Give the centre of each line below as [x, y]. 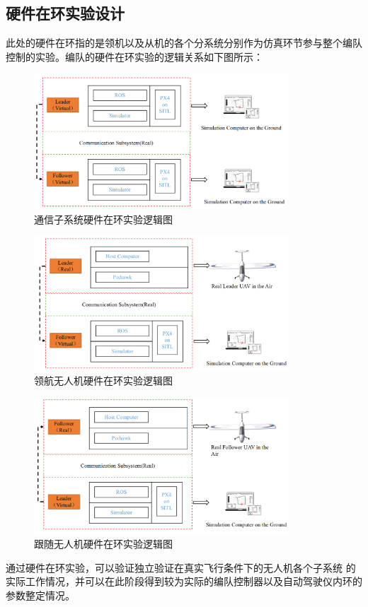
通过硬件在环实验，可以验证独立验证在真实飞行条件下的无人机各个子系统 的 [181, 567]
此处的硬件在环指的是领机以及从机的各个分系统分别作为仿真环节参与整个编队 [184, 43]
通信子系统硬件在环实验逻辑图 [103, 219]
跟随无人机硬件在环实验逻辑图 [103, 544]
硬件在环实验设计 [65, 13]
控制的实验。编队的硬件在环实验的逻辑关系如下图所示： [134, 56]
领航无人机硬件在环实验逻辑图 [103, 380]
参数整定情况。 [40, 595]
